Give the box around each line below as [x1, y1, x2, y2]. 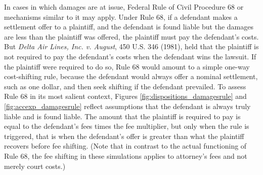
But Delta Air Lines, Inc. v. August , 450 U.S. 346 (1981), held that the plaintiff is [4, 41, 259, 52]
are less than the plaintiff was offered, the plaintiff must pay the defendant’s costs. [4, 31, 259, 42]
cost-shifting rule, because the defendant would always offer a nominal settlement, [4, 71, 258, 82]
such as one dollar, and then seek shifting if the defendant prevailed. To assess [4, 81, 246, 91]
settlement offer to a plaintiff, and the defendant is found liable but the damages [4, 21, 253, 32]
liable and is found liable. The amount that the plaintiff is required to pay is [4, 111, 241, 121]
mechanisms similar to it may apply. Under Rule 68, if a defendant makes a [4, 11, 238, 22]
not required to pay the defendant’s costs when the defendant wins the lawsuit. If [4, 51, 256, 61]
